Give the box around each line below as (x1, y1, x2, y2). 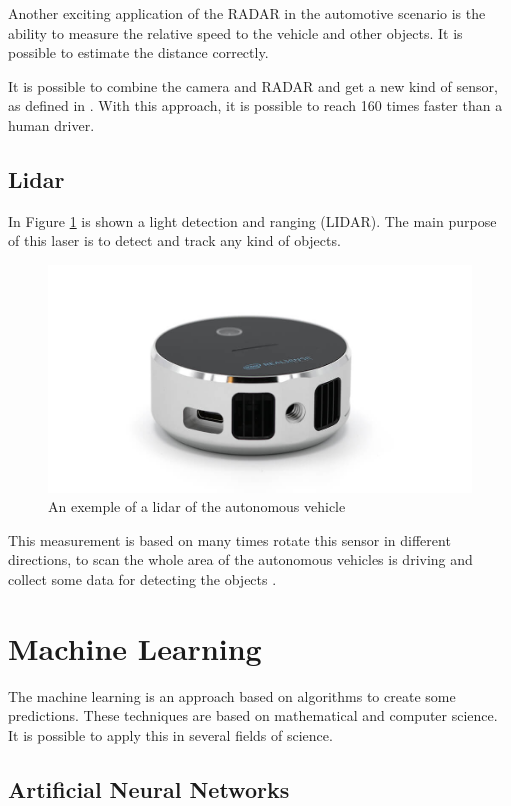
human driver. (8, 114, 95, 135)
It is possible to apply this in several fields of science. (8, 724, 333, 745)
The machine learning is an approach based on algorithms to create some (8, 685, 456, 706)
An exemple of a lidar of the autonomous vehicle (48, 496, 346, 517)
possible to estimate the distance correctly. (8, 42, 269, 63)
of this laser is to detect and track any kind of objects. (8, 230, 341, 251)
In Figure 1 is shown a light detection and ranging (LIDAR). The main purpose (8, 210, 497, 231)
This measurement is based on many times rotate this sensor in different (8, 529, 451, 550)
